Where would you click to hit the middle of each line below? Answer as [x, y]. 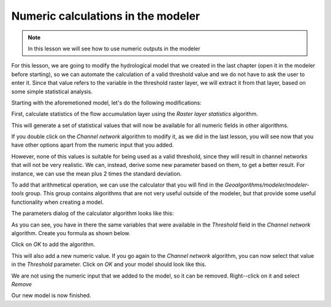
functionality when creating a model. [58, 202]
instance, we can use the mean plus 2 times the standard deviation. [97, 173]
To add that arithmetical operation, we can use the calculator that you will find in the [117, 185]
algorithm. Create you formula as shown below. [71, 233]
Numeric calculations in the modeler [106, 16]
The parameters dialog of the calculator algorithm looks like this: [93, 213]
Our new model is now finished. [51, 295]
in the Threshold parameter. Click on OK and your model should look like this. [109, 265]
